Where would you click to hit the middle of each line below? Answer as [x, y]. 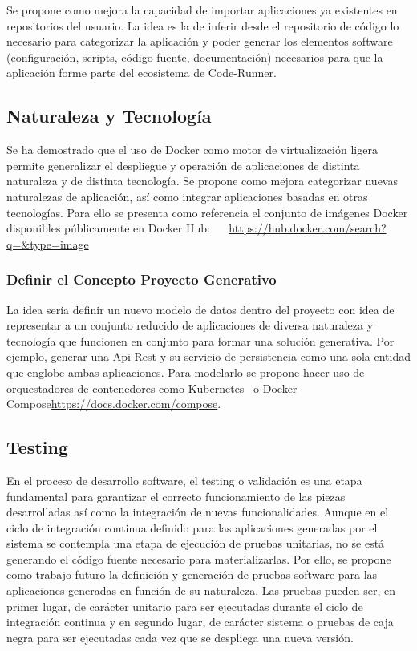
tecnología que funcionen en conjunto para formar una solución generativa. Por [200, 340]
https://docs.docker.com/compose [134, 404]
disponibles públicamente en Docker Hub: [108, 228]
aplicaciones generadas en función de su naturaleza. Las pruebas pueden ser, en [201, 590]
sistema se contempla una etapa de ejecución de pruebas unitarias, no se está [196, 543]
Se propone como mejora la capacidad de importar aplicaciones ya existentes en [202, 10]
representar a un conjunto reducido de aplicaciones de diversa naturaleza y [190, 325]
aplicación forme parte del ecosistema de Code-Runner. [142, 73]
